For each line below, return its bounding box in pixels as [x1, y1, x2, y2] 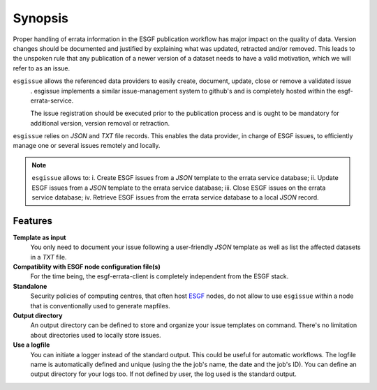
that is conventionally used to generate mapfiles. [30, 301, 170, 310]
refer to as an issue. [13, 63, 71, 73]
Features [13, 215, 52, 227]
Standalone [13, 282, 47, 290]
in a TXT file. [30, 253, 67, 261]
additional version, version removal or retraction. [30, 119, 170, 127]
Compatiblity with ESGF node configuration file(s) [13, 262, 161, 271]
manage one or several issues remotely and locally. [13, 142, 161, 150]
